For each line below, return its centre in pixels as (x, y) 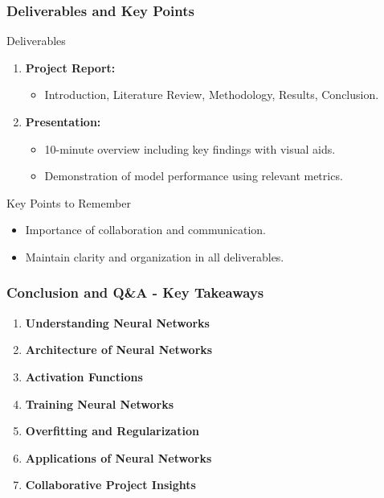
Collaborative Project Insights (110, 485)
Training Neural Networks (100, 403)
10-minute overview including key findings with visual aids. (190, 148)
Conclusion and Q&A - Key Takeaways (135, 292)
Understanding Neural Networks (117, 322)
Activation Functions (84, 376)
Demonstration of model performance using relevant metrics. (194, 176)
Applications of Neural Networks (118, 457)
